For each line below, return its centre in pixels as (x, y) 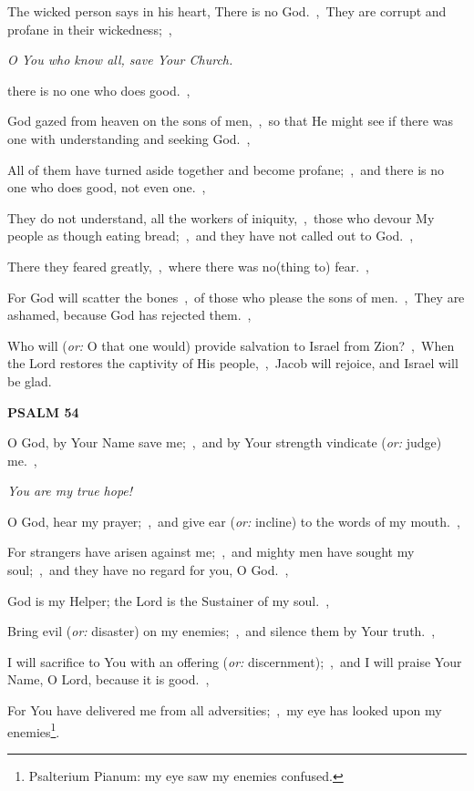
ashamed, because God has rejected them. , (129, 315)
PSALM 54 (43, 411)
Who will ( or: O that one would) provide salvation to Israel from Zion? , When (231, 345)
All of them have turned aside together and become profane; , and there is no (226, 169)
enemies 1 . (34, 730)
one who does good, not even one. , (107, 187)
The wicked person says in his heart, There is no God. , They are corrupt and (227, 11)
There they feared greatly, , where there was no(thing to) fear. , (188, 266)
